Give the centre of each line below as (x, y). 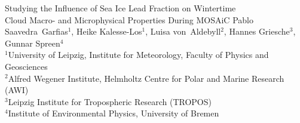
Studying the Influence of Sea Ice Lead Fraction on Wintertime (120, 8)
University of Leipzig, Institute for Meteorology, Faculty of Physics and (138, 55)
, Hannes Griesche (257, 31)
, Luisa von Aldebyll (183, 31)
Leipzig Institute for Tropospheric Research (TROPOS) (110, 101)
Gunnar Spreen (33, 43)
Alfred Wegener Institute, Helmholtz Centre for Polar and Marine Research (146, 78)
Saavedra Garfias (36, 31)
